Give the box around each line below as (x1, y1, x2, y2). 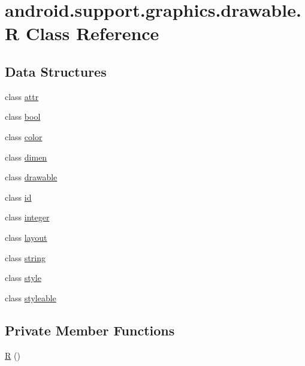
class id (5, 190, 32, 203)
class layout (5, 231, 47, 243)
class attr (5, 90, 39, 102)
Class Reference (25, 21, 159, 46)
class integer (5, 211, 50, 223)
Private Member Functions (5, 320, 175, 339)
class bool (5, 110, 41, 123)
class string (5, 251, 46, 264)
